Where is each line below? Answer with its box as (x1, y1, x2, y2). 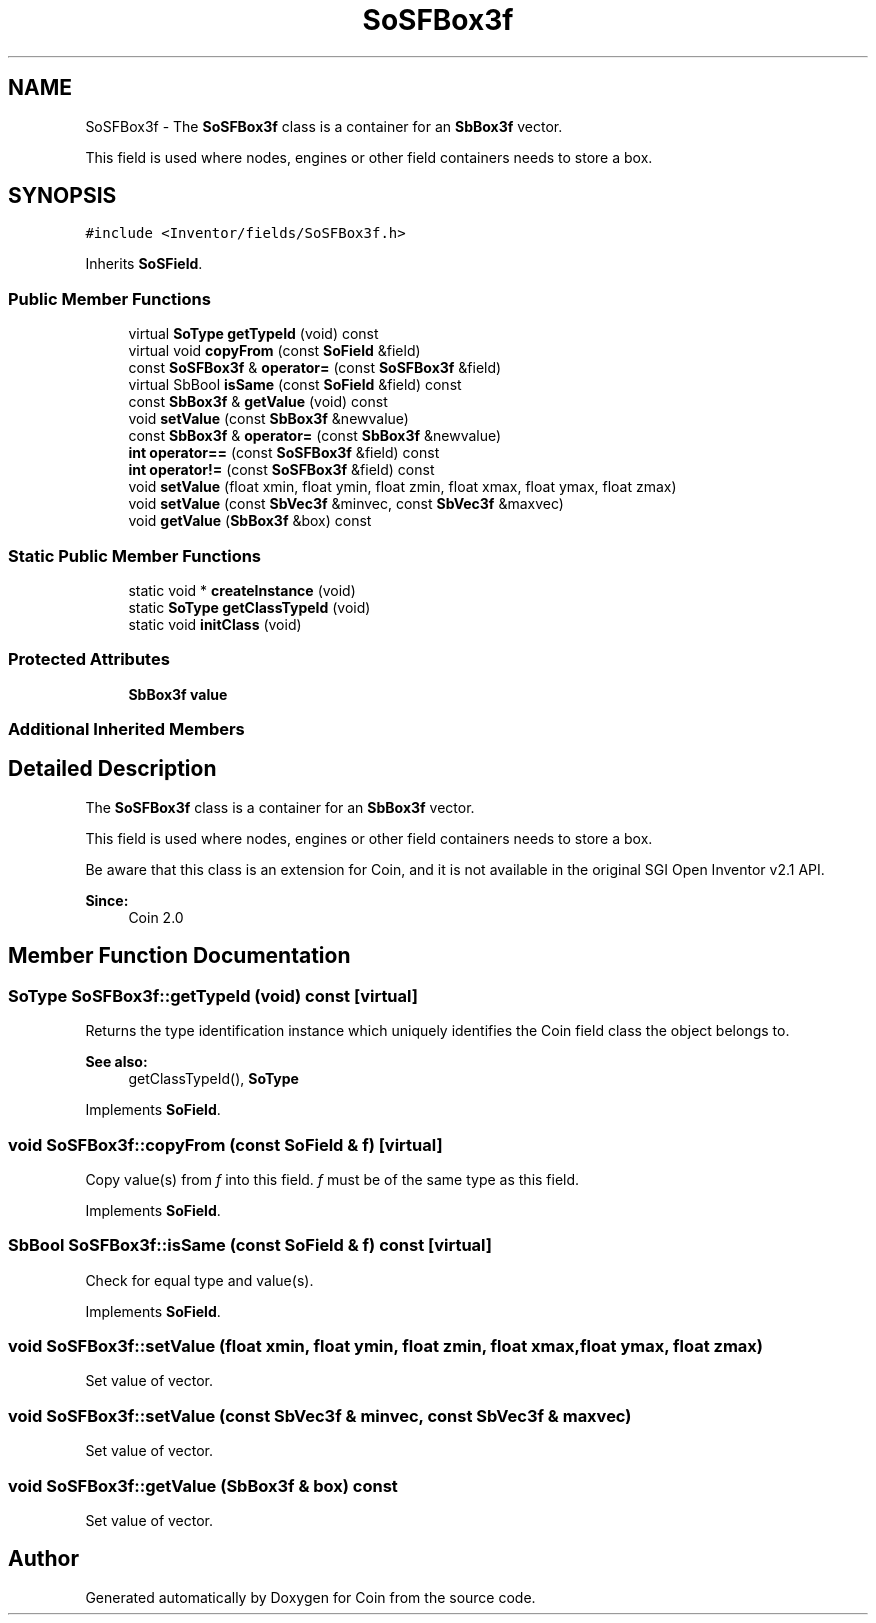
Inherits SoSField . (85, 255, 203, 273)
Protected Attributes (8, 649, 170, 670)
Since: (85, 891, 129, 909)
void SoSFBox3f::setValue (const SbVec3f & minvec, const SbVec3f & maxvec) (8, 1405, 632, 1426)
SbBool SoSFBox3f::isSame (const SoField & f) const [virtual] (8, 1235, 492, 1256)
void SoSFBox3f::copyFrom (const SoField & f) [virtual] (8, 1134, 443, 1155)
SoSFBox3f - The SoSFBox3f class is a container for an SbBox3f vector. (85, 117, 563, 135)
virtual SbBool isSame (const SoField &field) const (128, 376, 462, 394)
